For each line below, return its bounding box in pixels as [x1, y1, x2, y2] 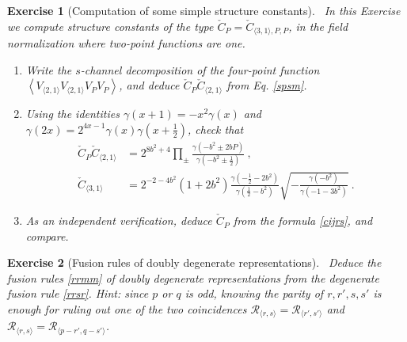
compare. [25, 227, 69, 244]
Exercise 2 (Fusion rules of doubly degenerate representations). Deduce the [7, 254, 382, 271]
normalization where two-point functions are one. [7, 35, 245, 51]
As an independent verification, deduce [25, 212, 212, 229]
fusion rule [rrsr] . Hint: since [7, 285, 149, 302]
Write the [25, 61, 72, 78]
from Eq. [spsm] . [226, 77, 307, 93]
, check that [188, 120, 244, 137]
